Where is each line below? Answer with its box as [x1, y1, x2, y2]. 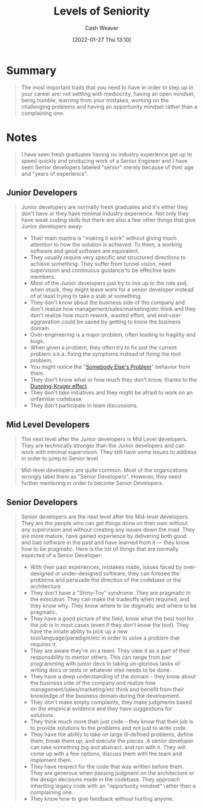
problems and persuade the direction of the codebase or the [30, 577, 182, 584]
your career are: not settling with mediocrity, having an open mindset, [21, 90, 195, 98]
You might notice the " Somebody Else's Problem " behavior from [30, 363, 191, 371]
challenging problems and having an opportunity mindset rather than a [21, 103, 198, 110]
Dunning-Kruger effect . [30, 383, 89, 390]
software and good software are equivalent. [30, 247, 140, 255]
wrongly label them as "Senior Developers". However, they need [21, 473, 182, 480]
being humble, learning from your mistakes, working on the [21, 96, 169, 104]
